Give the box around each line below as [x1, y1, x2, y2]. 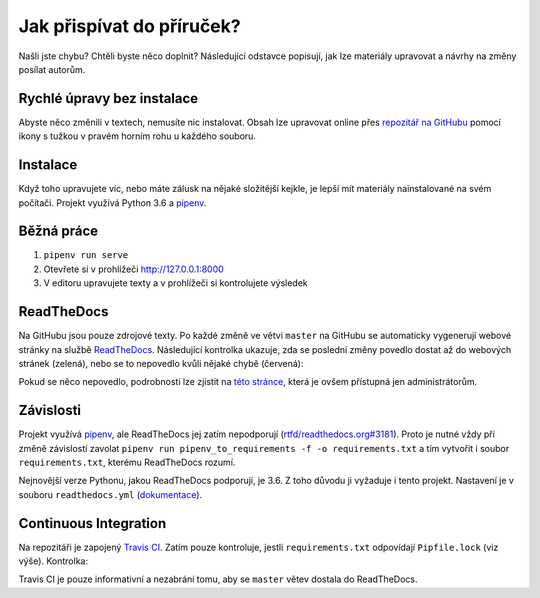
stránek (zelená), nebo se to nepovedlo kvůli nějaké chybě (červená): [18, 357, 304, 369]
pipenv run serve [43, 250, 129, 261]
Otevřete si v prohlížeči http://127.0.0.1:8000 [43, 263, 224, 275]
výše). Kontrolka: [18, 555, 89, 567]
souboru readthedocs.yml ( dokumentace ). [18, 488, 203, 500]
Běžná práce [18, 223, 99, 240]
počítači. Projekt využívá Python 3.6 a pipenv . [18, 196, 207, 209]
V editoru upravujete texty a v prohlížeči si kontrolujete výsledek [43, 277, 309, 289]
